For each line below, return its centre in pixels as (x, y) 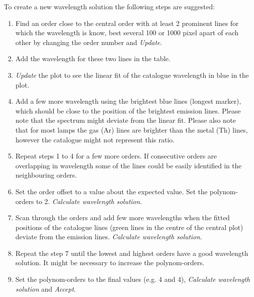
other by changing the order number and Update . (89, 42)
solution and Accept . (45, 288)
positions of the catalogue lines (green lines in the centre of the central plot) (129, 227)
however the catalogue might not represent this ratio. (95, 139)
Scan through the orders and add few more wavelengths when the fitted (123, 217)
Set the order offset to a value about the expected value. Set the (111, 191)
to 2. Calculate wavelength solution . (89, 201)
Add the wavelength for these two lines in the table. (93, 58)
